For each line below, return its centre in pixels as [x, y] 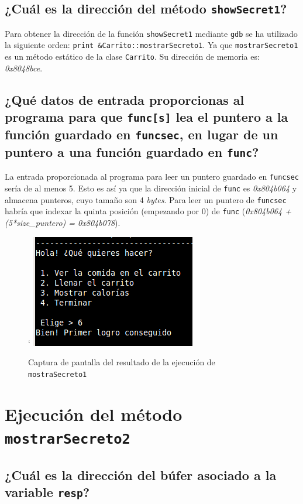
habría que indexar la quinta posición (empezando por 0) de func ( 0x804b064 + [148, 211]
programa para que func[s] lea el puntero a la [147, 117]
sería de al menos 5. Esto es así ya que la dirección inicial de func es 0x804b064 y [151, 188]
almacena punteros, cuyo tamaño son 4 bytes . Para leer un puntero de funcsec [146, 199]
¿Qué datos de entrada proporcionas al [125, 99]
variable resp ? [47, 491]
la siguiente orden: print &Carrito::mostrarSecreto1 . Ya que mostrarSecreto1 [151, 45]
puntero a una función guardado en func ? [132, 152]
